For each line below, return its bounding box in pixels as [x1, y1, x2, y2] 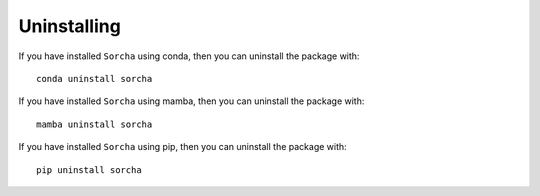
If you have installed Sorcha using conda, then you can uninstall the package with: [18, 50, 360, 62]
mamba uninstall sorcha [36, 118, 153, 130]
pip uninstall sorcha [36, 164, 142, 175]
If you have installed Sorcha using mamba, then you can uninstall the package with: [18, 95, 365, 107]
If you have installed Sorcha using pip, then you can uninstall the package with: [18, 141, 347, 153]
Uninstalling [18, 15, 122, 37]
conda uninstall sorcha [36, 73, 153, 84]
